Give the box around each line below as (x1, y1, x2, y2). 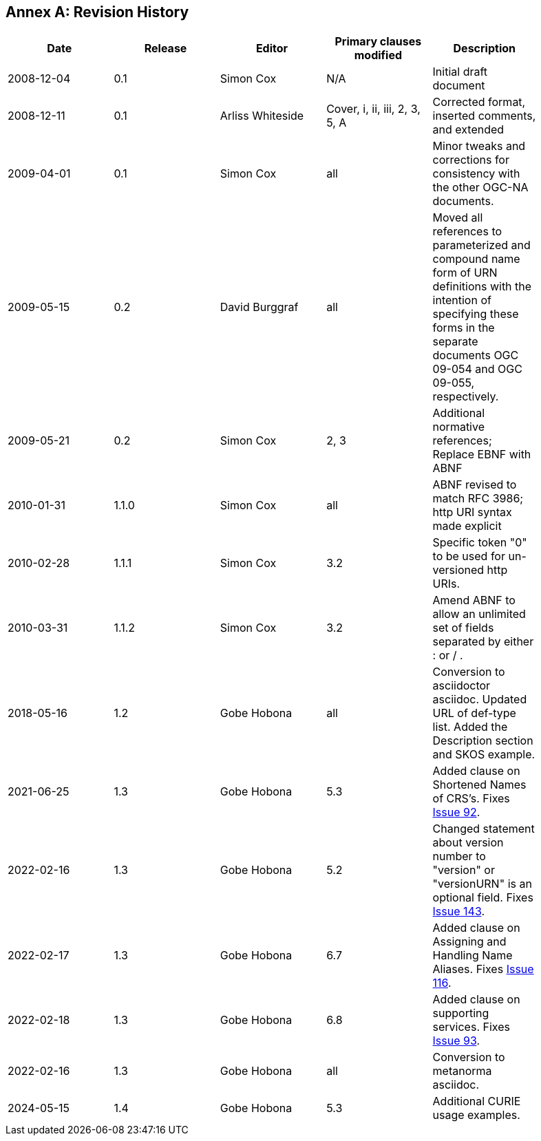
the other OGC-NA (432, 180, 529, 195)
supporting (432, 1006, 489, 1021)
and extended (432, 122, 505, 137)
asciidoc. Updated (432, 692, 527, 707)
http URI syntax (432, 505, 512, 520)
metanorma (432, 1064, 492, 1078)
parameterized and (432, 238, 531, 253)
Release (144, 41, 187, 56)
